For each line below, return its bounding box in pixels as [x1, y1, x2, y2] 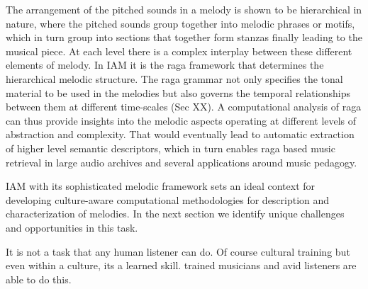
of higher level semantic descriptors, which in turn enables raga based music [6, 140, 335, 155]
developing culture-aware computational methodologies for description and [6, 192, 330, 207]
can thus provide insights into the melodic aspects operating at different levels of [6, 113, 357, 127]
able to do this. [6, 271, 72, 286]
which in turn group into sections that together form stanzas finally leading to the [6, 30, 362, 45]
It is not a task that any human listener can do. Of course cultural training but [6, 244, 350, 259]
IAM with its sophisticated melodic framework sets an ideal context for [6, 178, 316, 193]
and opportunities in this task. [6, 220, 138, 234]
